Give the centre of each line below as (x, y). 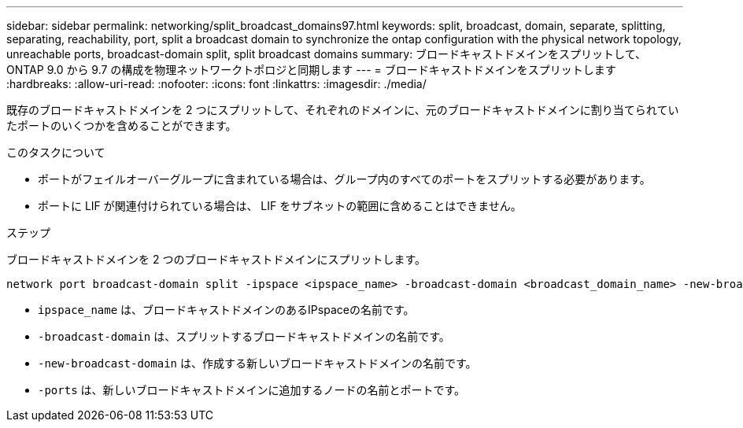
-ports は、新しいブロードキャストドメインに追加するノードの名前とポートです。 (252, 390)
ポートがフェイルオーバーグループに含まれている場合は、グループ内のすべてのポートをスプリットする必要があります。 (344, 179)
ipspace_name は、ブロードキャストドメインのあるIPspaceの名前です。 (226, 310)
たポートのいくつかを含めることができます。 (122, 125)
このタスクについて (56, 152)
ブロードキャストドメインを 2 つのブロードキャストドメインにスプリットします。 (216, 259)
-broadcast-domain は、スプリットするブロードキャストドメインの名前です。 (244, 336)
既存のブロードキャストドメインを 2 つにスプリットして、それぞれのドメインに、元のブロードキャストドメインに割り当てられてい (343, 110)
